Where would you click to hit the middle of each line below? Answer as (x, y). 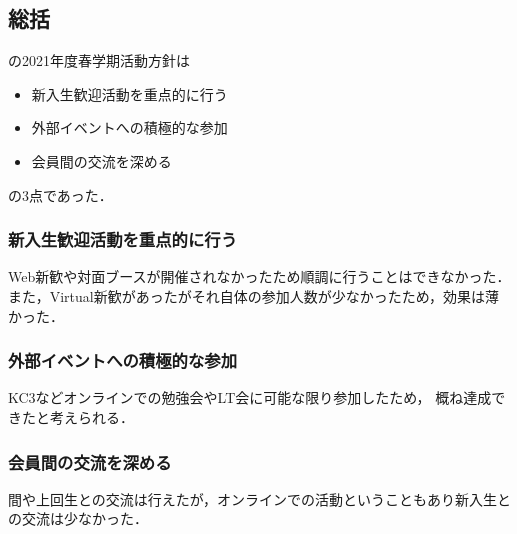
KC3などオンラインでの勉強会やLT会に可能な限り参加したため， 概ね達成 (250, 397)
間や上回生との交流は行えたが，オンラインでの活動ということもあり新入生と (260, 498)
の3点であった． (60, 194)
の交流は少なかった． (78, 518)
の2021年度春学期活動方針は (99, 60)
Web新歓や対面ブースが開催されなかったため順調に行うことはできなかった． (259, 276)
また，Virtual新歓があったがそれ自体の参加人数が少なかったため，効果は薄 (254, 295)
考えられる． (91, 416)
